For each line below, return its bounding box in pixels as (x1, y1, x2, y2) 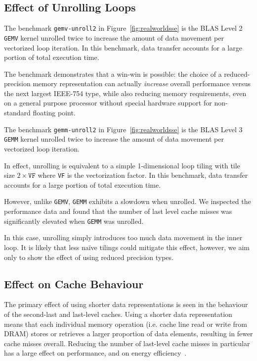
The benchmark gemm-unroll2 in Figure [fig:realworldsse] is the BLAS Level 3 (4, 124, 243, 134)
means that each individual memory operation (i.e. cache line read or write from (4, 318, 247, 329)
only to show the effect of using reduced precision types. (4, 252, 173, 262)
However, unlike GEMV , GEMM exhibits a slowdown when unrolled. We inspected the (4, 196, 251, 206)
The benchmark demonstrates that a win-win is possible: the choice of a (4, 68, 222, 79)
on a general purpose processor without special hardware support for (4, 98, 212, 108)
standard (4, 107, 31, 118)
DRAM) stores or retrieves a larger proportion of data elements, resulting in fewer (4, 328, 253, 339)
